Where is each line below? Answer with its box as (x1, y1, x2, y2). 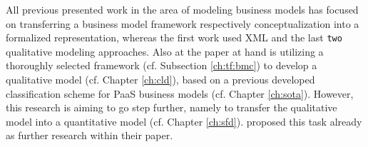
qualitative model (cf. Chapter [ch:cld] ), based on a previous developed (6, 72, 315, 87)
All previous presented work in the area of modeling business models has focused (6, 2, 359, 16)
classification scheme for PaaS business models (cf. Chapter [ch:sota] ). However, (6, 86, 354, 101)
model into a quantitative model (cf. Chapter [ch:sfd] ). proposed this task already (6, 113, 362, 128)
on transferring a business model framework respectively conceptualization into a (6, 16, 359, 31)
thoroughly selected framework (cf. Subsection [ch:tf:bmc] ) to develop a (6, 58, 317, 73)
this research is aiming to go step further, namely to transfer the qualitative (6, 100, 337, 115)
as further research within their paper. (6, 128, 173, 143)
